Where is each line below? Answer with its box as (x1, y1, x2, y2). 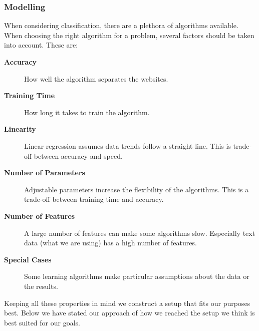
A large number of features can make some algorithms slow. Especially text (24, 227, 255, 238)
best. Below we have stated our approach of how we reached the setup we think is (4, 307, 255, 318)
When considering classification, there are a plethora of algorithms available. (4, 20, 238, 31)
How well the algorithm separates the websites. (24, 73, 168, 84)
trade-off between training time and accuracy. (24, 194, 164, 204)
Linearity (4, 124, 36, 134)
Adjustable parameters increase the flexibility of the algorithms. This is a (24, 184, 249, 194)
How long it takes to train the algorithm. (24, 107, 150, 117)
